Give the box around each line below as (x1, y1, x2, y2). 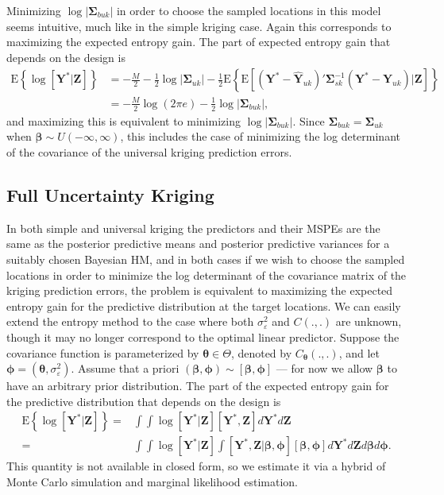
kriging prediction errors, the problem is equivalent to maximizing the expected (6, 282, 393, 299)
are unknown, (335, 313, 402, 330)
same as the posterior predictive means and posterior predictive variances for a (6, 235, 390, 252)
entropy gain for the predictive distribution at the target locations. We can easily (6, 297, 401, 314)
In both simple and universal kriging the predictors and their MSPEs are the (6, 219, 380, 236)
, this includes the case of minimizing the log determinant (120, 128, 400, 145)
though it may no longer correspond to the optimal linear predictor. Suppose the (6, 328, 400, 345)
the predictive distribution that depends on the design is (6, 393, 281, 409)
